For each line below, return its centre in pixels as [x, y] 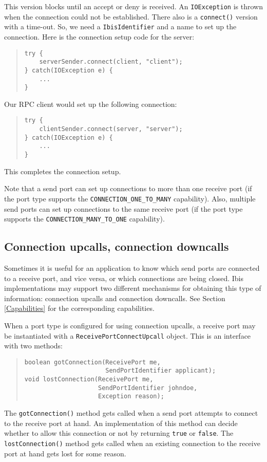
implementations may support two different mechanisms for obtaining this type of [133, 288]
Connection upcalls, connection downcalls [117, 246]
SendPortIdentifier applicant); [161, 371]
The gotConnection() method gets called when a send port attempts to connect [131, 413]
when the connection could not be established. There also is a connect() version [131, 16]
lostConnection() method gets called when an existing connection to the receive [132, 443]
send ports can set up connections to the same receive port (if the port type [123, 208]
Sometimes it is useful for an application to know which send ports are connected [132, 268]
